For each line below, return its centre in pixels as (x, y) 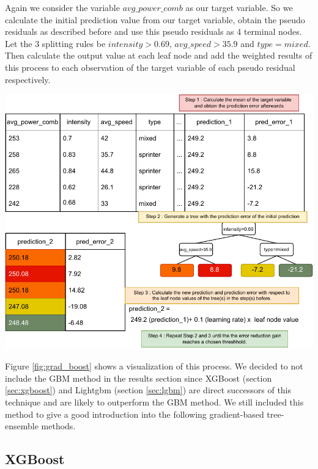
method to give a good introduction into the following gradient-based (135, 414)
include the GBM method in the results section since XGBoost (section (139, 378)
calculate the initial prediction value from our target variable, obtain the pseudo (155, 19)
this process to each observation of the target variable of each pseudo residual (150, 67)
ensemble (22, 426)
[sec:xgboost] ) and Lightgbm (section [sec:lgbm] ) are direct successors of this (148, 390)
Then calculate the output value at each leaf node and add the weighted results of (159, 55)
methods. (58, 426)
